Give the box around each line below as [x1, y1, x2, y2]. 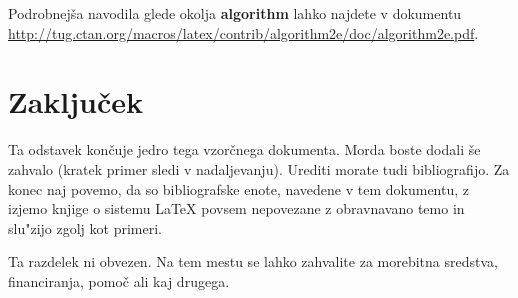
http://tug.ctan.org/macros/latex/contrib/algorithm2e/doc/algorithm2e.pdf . [8, 22, 479, 43]
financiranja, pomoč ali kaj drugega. [8, 270, 230, 291]
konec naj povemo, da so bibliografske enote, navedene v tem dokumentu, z [8, 178, 470, 199]
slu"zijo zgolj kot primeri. [8, 217, 162, 238]
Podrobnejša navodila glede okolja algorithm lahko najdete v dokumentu [8, 3, 462, 23]
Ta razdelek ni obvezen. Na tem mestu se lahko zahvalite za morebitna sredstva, [8, 251, 498, 272]
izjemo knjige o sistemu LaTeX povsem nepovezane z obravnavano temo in [8, 198, 465, 219]
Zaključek [8, 81, 144, 122]
